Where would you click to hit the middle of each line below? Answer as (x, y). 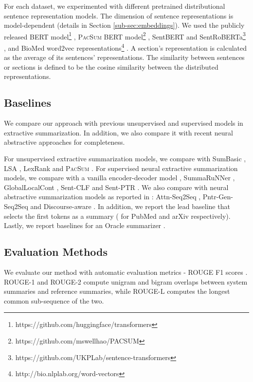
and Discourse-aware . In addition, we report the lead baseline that (130, 206)
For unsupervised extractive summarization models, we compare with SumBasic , (125, 159)
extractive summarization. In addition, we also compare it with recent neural (118, 132)
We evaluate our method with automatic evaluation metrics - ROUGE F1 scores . (126, 272)
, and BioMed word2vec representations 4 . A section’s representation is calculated (126, 47)
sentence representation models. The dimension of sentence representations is (119, 15)
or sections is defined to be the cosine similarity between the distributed (111, 67)
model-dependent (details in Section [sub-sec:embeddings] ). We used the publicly (124, 25)
